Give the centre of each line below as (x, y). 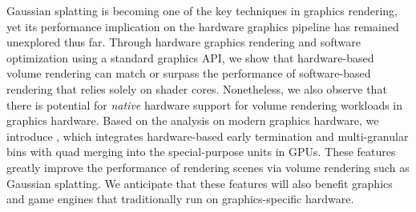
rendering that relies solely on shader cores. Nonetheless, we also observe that (197, 88)
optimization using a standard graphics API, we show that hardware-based (190, 57)
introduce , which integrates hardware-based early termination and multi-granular (208, 136)
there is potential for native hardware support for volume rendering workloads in (205, 104)
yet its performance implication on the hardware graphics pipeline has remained (203, 26)
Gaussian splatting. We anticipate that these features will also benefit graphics (200, 183)
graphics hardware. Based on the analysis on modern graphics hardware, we (193, 120)
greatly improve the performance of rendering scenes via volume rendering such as (208, 167)
